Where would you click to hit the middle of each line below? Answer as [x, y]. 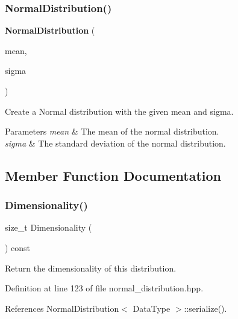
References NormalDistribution [62, 308]
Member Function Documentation [113, 175]
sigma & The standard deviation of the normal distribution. [115, 143]
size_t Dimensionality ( [49, 227]
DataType [152, 308]
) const [18, 247]
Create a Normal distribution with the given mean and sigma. [119, 111]
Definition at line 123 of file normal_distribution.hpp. [104, 288]
